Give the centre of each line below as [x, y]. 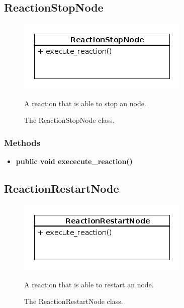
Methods [22, 142]
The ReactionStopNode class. [69, 120]
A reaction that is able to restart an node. [89, 284]
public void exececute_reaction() [74, 161]
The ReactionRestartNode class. [74, 301]
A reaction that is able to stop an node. [85, 103]
